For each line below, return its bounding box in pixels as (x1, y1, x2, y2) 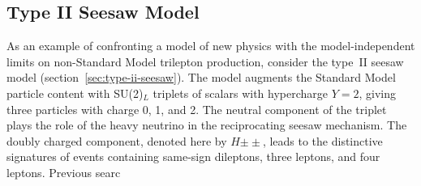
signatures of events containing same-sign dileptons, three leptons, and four (6, 148, 380, 165)
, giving (359, 84, 396, 101)
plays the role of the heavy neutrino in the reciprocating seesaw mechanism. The (6, 116, 407, 133)
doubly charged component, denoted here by (6, 132, 227, 149)
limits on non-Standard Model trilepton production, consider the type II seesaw (6, 53, 404, 70)
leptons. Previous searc (6, 163, 121, 180)
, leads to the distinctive (262, 132, 383, 149)
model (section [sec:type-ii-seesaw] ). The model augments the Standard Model (6, 69, 396, 86)
